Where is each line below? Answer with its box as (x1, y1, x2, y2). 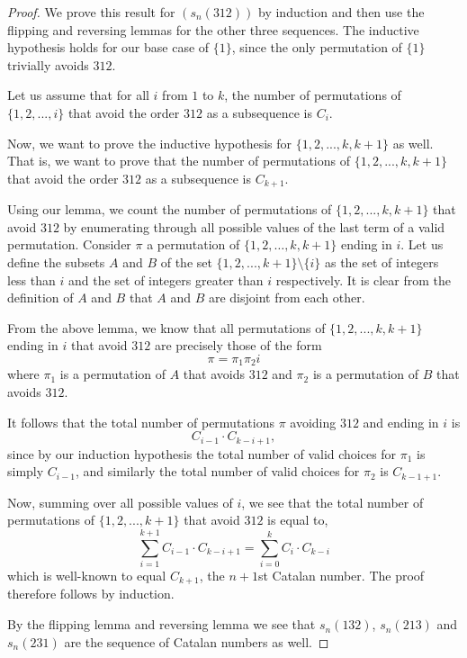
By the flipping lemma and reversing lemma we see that (7, 615, 316, 634)
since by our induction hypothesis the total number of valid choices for (7, 444, 397, 463)
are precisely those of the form (154, 336, 322, 355)
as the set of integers (324, 252, 439, 271)
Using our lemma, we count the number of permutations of (7, 200, 332, 219)
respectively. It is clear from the (275, 270, 451, 289)
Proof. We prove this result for (7, 3, 175, 21)
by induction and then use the (258, 3, 425, 21)
